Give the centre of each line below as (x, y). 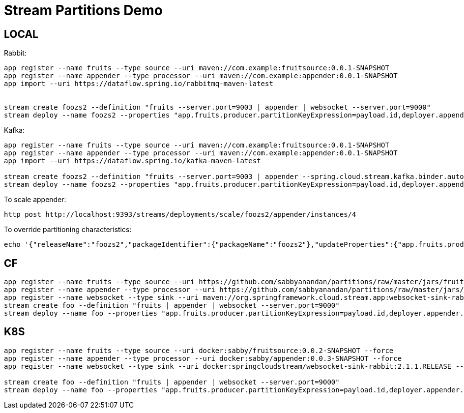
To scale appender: (35, 200)
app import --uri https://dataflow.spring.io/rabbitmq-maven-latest (139, 84)
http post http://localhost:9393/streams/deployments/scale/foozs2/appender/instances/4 (180, 215)
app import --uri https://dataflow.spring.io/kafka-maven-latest (132, 161)
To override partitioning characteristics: (68, 230)
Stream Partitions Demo (83, 10)
